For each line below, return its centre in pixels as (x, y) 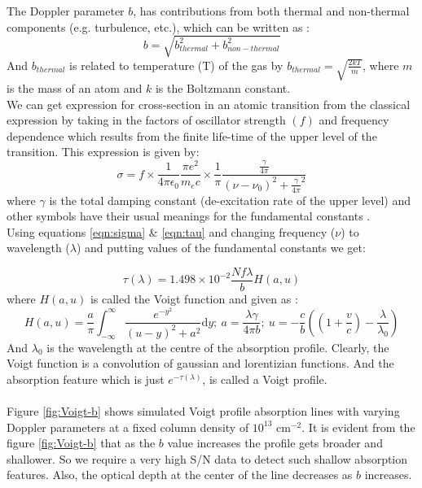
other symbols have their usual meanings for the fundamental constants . (189, 216)
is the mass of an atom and (75, 87)
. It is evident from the (358, 427)
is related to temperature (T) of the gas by (176, 65)
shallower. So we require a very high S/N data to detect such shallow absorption (207, 458)
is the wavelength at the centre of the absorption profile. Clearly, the (218, 347)
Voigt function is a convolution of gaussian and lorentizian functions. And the (200, 363)
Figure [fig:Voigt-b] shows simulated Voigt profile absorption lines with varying (203, 411)
